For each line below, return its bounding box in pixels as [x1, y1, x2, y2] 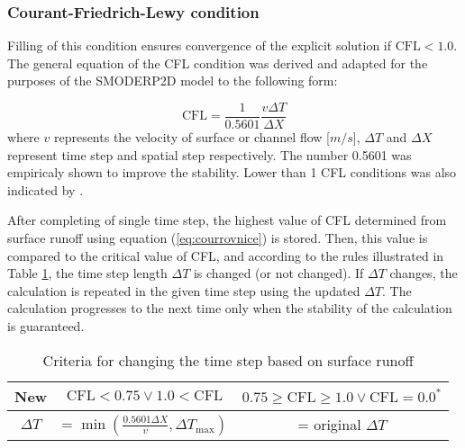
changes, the [389, 264, 458, 282]
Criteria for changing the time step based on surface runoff [42, 349, 414, 371]
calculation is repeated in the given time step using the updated [7, 281, 360, 300]
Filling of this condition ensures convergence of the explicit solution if [7, 36, 392, 55]
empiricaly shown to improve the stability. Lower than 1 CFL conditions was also [7, 163, 457, 182]
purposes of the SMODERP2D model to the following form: [7, 71, 338, 90]
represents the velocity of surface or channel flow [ [53, 128, 330, 147]
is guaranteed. [7, 317, 85, 335]
